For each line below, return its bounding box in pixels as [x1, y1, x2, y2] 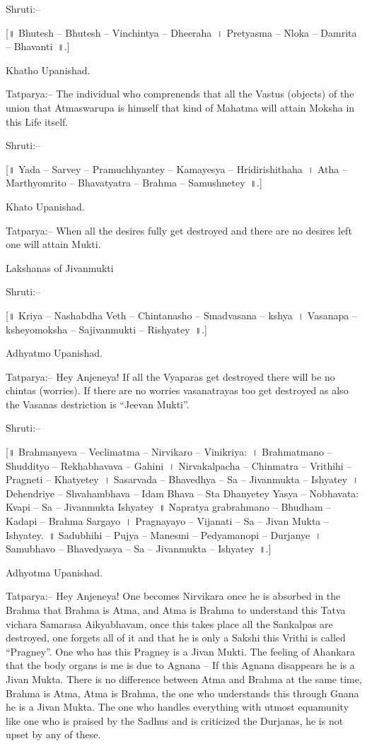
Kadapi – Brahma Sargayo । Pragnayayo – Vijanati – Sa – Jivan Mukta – [6, 514, 330, 528]
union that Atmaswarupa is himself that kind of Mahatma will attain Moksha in [6, 100, 355, 114]
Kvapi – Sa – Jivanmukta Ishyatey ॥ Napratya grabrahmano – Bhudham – [6, 499, 332, 514]
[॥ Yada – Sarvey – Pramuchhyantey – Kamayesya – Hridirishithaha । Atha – [6, 161, 347, 176]
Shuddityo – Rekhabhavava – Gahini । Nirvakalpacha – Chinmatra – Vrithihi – [6, 458, 352, 473]
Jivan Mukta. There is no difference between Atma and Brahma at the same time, [6, 671, 362, 686]
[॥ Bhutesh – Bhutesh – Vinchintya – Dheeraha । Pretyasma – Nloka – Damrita [6, 25, 357, 40]
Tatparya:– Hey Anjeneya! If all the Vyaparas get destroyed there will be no [6, 369, 335, 384]
